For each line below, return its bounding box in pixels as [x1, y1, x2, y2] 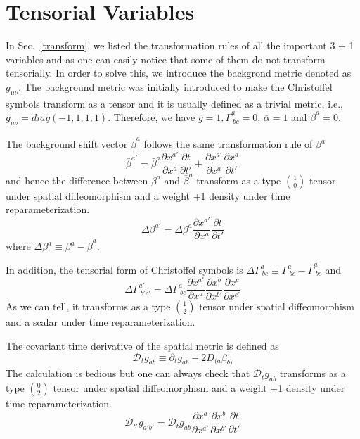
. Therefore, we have [108, 110, 195, 125]
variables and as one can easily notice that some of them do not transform [6, 51, 326, 66]
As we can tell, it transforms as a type [6, 299, 171, 314]
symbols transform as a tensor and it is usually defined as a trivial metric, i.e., [6, 96, 343, 110]
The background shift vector [6, 136, 128, 151]
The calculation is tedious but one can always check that [6, 366, 250, 381]
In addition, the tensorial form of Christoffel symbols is [6, 262, 243, 276]
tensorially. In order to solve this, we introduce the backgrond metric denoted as [6, 65, 352, 80]
